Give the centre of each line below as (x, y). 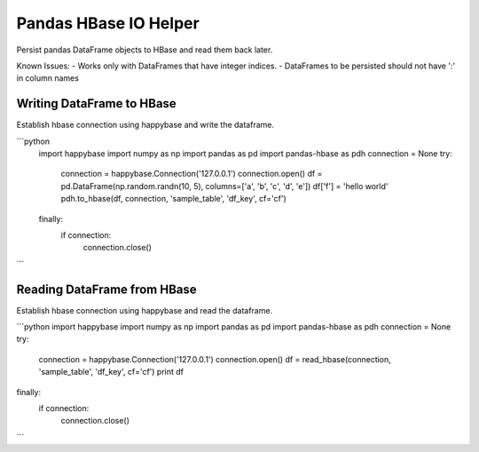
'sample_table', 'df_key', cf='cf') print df (111, 372)
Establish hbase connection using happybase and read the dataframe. (145, 310)
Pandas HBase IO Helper (108, 23)
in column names (48, 78)
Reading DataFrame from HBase (106, 289)
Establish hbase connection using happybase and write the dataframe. (145, 125)
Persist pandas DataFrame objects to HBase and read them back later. (145, 50)
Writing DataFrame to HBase (96, 103)
